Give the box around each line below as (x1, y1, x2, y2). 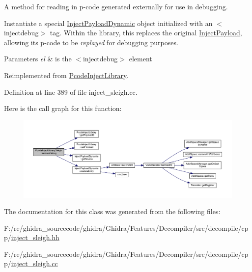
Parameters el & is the (4, 54, 72, 64)
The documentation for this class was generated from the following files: (4, 206, 221, 217)
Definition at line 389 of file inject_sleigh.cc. (4, 86, 138, 97)
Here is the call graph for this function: (4, 103, 122, 113)
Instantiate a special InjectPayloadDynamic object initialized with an (4, 18, 213, 28)
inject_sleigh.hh (11, 232, 59, 243)
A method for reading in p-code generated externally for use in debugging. (4, 1, 228, 11)
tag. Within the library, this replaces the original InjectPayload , (50, 27, 242, 38)
